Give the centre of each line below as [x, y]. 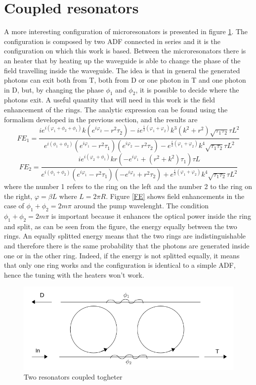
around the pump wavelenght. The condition [141, 206]
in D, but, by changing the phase [54, 89]
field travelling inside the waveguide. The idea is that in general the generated [122, 70]
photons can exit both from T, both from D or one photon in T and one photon [125, 80]
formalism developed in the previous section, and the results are [101, 119]
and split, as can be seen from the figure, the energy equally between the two [121, 226]
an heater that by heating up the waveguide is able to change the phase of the [122, 60]
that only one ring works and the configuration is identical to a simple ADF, [120, 265]
